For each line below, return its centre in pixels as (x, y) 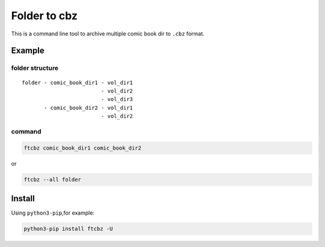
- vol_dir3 (117, 99)
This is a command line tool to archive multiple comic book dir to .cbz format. (108, 34)
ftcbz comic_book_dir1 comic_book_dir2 (82, 148)
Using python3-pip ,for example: (53, 213)
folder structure (35, 68)
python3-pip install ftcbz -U (68, 229)
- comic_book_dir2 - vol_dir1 (89, 108)
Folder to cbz (45, 16)
